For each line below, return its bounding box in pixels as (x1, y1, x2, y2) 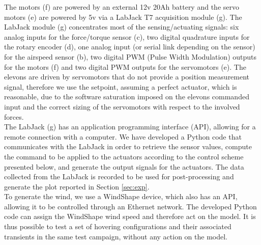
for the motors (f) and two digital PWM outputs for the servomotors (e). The (4, 61, 246, 72)
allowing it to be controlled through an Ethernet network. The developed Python (4, 201, 257, 211)
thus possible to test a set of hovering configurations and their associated (4, 221, 231, 232)
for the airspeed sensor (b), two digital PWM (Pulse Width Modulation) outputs (4, 51, 257, 62)
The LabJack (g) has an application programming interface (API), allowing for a (4, 121, 256, 132)
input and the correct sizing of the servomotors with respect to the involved (4, 101, 240, 112)
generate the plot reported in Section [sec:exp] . (4, 181, 150, 192)
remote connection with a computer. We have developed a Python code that (4, 131, 242, 142)
